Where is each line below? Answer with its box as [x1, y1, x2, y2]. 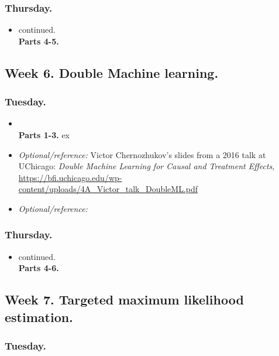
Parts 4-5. [18, 35, 59, 47]
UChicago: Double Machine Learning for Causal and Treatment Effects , [18, 160, 275, 172]
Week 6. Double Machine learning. [5, 63, 219, 81]
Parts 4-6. [18, 262, 59, 274]
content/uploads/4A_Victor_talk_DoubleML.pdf [18, 183, 198, 195]
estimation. [5, 307, 73, 326]
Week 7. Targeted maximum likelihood [5, 290, 244, 309]
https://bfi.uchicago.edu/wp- [18, 171, 122, 183]
